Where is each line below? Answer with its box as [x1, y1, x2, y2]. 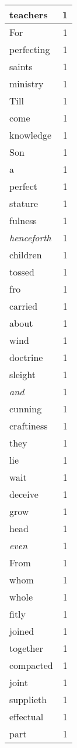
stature [9, 196, 38, 210]
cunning [9, 402, 42, 415]
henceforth [9, 231, 51, 244]
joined [9, 624, 34, 638]
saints [9, 60, 33, 73]
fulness [9, 214, 37, 227]
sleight [9, 368, 36, 381]
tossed [9, 265, 34, 278]
